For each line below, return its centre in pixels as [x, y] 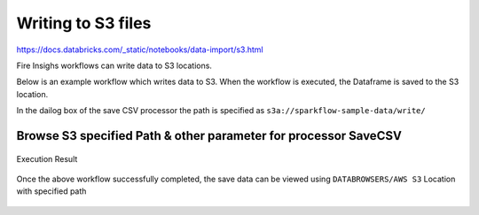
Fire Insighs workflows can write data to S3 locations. [114, 65]
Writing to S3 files [84, 23]
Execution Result [47, 158]
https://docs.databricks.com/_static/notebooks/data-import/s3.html [140, 50]
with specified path [51, 191]
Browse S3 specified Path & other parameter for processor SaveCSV [209, 136]
